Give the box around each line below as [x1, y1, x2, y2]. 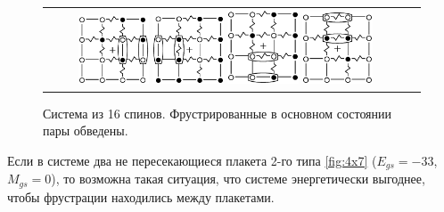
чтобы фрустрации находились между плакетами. [7, 187, 275, 206]
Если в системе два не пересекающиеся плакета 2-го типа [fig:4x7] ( [7, 151, 377, 169]
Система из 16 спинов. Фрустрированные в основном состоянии [43, 103, 392, 122]
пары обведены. [43, 121, 128, 140]
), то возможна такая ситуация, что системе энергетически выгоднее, [51, 169, 425, 188]
